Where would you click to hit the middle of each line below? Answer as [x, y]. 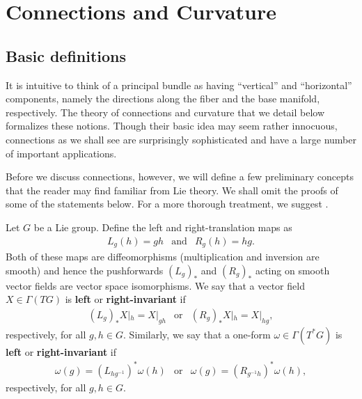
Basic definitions [66, 55]
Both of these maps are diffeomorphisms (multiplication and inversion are [163, 256]
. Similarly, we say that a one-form [197, 334]
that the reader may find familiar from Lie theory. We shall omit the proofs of [172, 190]
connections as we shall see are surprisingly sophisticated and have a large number [181, 139]
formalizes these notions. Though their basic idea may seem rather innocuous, [172, 126]
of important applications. [61, 153]
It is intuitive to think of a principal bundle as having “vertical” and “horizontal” [179, 85]
